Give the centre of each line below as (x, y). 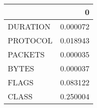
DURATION (29, 26)
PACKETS (26, 54)
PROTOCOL (30, 40)
